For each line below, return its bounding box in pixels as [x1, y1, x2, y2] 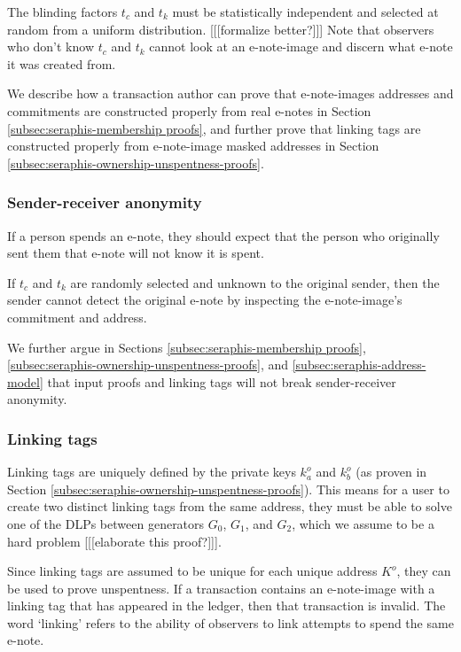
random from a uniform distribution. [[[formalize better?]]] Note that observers [7, 19, 434, 38]
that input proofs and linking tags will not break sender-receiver [47, 372, 396, 391]
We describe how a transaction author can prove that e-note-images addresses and [7, 84, 454, 103]
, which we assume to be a [292, 514, 434, 532]
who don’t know [7, 37, 95, 56]
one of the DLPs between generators [7, 514, 205, 532]
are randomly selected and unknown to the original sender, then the [70, 273, 440, 291]
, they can [396, 562, 451, 580]
